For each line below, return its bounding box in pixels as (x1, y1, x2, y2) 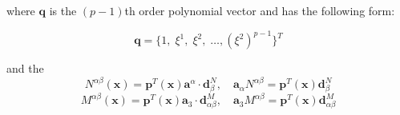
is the (49, 2, 77, 18)
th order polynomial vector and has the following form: (124, 2, 395, 18)
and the (6, 60, 44, 77)
